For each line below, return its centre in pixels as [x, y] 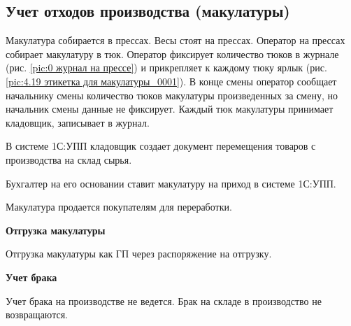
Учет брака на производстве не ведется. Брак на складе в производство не [164, 300]
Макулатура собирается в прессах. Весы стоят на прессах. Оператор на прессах [175, 40]
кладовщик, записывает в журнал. [78, 122]
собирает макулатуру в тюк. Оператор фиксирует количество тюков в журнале [172, 54]
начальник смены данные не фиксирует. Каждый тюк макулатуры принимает [170, 109]
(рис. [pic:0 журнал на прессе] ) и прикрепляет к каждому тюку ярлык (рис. [166, 68]
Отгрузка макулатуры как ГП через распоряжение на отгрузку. [139, 254]
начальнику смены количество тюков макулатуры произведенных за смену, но [172, 95]
